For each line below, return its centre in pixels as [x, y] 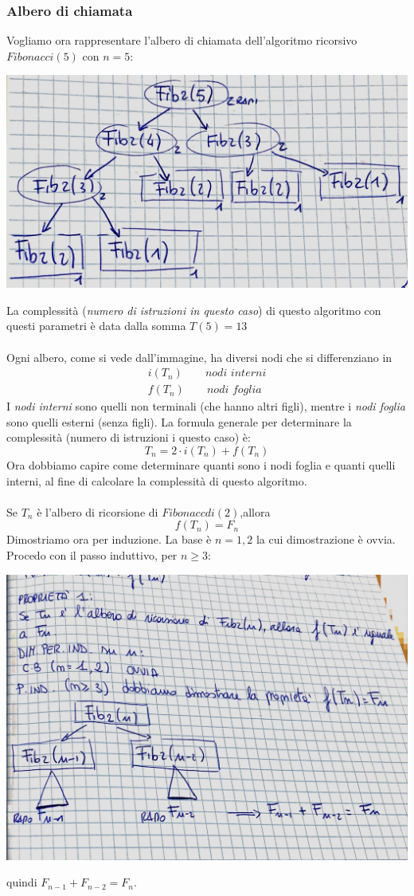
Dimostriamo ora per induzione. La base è [109, 539]
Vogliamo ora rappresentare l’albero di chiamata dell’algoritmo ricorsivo [182, 40]
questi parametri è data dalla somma [96, 326]
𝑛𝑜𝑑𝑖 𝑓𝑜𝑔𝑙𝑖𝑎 [234, 390]
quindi [22, 882]
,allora [255, 511]
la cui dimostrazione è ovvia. [326, 539]
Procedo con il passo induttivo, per [92, 554]
